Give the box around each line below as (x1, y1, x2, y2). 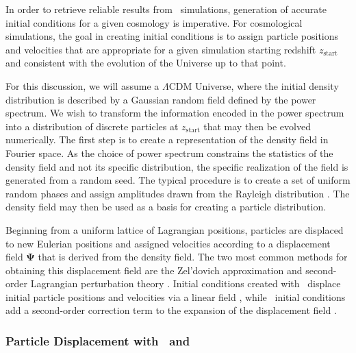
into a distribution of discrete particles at (5, 119, 179, 133)
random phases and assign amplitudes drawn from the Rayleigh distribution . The (5, 186, 350, 200)
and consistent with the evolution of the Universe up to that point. (5, 56, 286, 70)
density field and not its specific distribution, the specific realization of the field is (5, 159, 348, 173)
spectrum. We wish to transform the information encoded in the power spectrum (5, 106, 344, 120)
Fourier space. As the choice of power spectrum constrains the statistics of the (5, 145, 333, 160)
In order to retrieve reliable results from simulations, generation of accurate (5, 2, 327, 16)
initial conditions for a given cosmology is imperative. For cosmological (5, 15, 303, 29)
